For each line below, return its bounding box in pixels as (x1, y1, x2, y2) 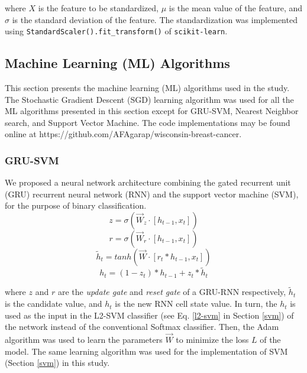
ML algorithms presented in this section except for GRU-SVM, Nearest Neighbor (5, 105, 299, 117)
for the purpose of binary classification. (5, 199, 147, 212)
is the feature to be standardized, (38, 2, 159, 14)
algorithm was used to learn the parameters (5, 333, 163, 346)
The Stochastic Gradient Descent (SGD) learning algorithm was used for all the (5, 93, 294, 105)
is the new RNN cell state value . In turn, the (115, 297, 277, 310)
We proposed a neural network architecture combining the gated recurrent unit (5, 176, 291, 189)
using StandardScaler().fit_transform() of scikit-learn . (5, 25, 228, 37)
